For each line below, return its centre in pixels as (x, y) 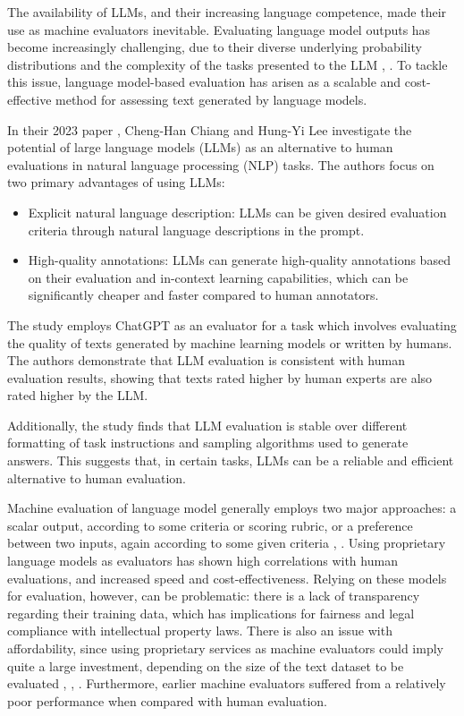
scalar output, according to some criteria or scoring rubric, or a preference (210, 525)
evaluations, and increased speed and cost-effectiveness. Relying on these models (227, 578)
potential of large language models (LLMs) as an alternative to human (200, 147)
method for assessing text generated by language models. (211, 99)
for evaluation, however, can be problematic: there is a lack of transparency (214, 596)
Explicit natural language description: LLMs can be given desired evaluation (237, 212)
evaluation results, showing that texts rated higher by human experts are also (220, 377)
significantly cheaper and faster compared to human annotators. (203, 295)
